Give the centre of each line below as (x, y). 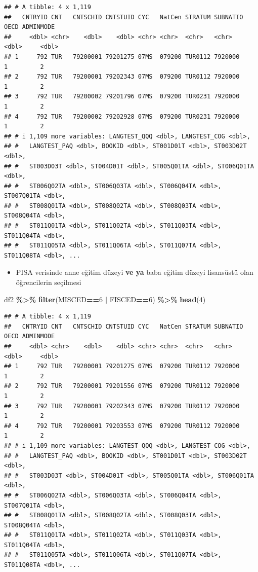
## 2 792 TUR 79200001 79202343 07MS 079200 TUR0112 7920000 (122, 77)
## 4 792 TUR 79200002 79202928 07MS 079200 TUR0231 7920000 (122, 116)
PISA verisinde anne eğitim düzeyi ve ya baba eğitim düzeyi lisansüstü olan (135, 272)
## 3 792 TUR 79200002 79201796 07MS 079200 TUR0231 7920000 (122, 97)
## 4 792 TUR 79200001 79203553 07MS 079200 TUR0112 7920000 (122, 426)
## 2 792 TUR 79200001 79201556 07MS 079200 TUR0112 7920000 (122, 386)
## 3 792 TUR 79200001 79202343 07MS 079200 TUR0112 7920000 (122, 406)
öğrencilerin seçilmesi (49, 282)
